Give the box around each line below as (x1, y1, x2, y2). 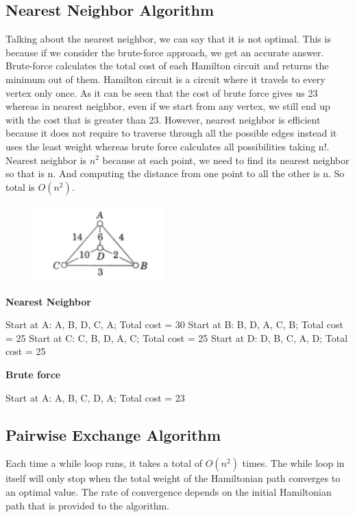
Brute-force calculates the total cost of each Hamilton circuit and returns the (5, 58, 329, 73)
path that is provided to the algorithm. (5, 498, 169, 512)
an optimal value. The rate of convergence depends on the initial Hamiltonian (5, 485, 332, 499)
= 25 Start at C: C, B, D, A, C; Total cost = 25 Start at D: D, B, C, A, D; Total (5, 330, 348, 345)
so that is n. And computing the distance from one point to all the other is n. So (5, 166, 345, 181)
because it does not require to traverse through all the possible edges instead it (5, 126, 337, 140)
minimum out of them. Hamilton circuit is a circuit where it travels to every (5, 71, 326, 86)
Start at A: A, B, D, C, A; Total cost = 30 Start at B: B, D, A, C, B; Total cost (5, 317, 343, 332)
